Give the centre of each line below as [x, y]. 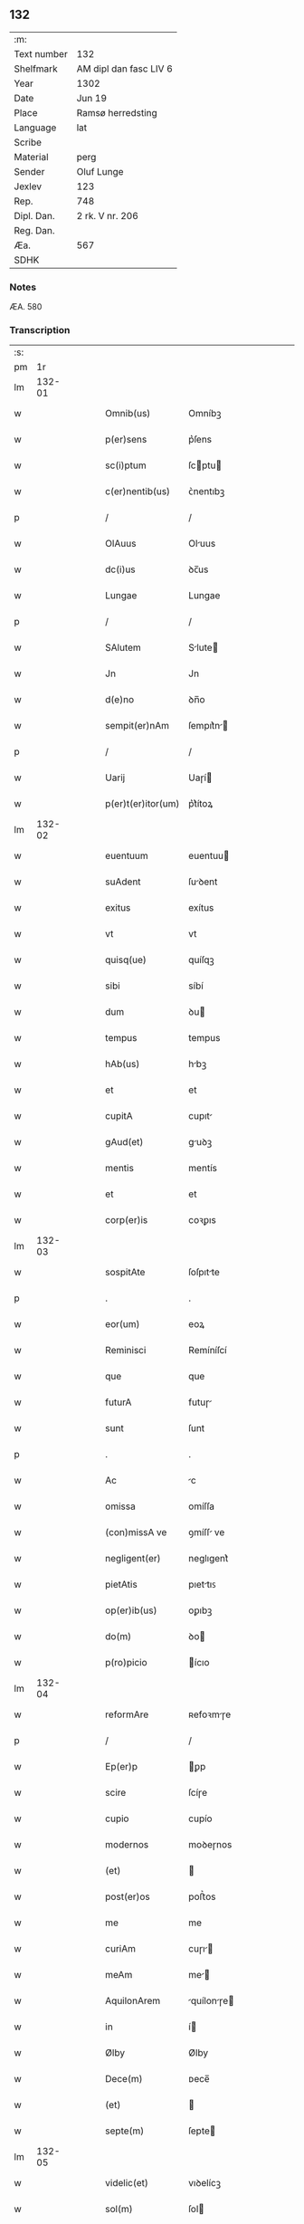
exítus [201, 908]
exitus [118, 908]
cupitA [119, 1116]
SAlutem [123, 648]
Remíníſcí [208, 1351]
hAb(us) [123, 1064]
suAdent [123, 882]
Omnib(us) [128, 414]
